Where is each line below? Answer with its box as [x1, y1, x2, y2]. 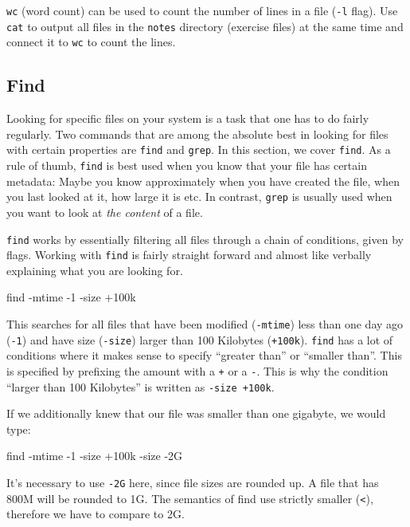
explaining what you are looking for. [6, 262, 183, 278]
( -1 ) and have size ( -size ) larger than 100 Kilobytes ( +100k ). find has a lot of [6, 331, 393, 348]
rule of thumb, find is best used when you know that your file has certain [6, 157, 367, 174]
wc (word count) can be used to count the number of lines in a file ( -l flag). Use [6, 2, 398, 18]
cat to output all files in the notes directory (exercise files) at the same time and [6, 18, 404, 34]
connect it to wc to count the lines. [6, 33, 176, 50]
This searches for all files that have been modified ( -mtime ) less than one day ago [6, 316, 404, 332]
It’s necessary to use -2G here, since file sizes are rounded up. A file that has [6, 474, 379, 491]
